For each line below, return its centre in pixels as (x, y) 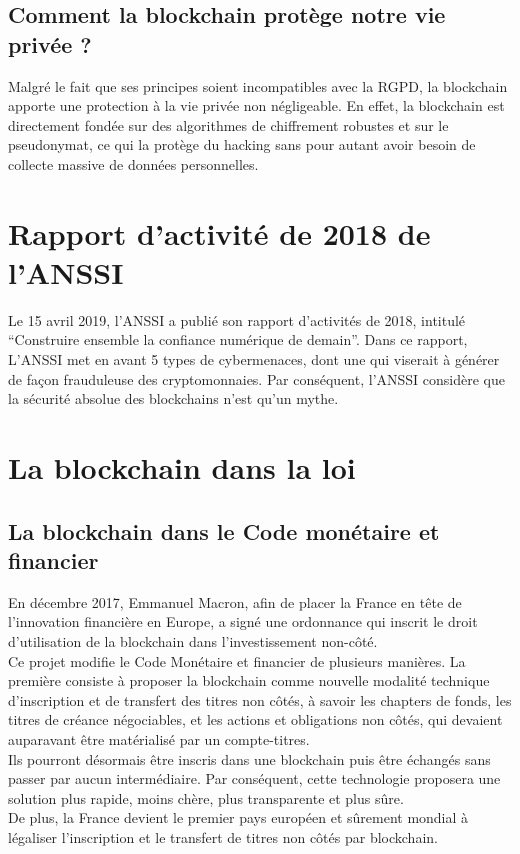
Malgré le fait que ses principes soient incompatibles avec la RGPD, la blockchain (258, 85)
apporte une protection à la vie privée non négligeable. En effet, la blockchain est (256, 105)
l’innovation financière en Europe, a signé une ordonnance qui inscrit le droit (243, 621)
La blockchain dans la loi (182, 467)
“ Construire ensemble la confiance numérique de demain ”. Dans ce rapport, (238, 339)
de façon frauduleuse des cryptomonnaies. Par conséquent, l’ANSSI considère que (256, 378)
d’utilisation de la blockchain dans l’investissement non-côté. (193, 641)
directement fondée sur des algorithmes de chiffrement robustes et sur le (228, 124)
